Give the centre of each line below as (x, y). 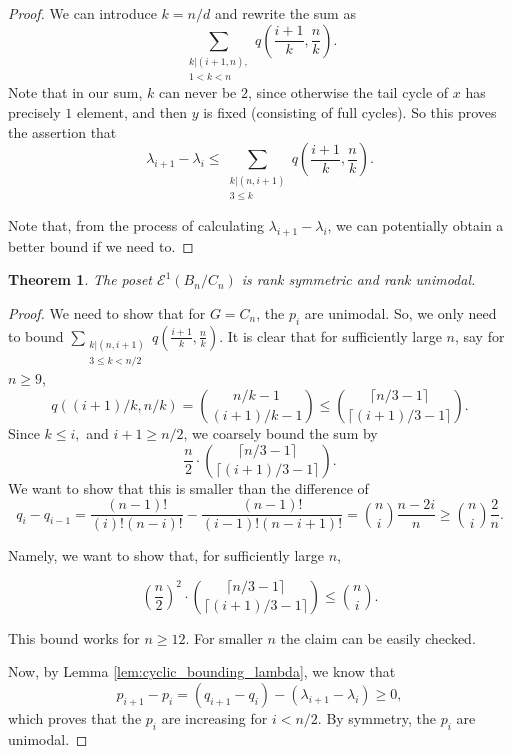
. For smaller (224, 637)
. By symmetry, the (376, 717)
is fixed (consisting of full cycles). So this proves (350, 111)
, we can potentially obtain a (415, 224)
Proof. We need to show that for (107, 312)
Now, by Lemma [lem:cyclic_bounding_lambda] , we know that (202, 671)
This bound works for (74, 637)
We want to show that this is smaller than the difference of (188, 487)
